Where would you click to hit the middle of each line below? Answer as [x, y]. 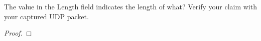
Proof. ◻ [18, 33]
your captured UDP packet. [46, 16]
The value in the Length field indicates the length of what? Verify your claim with [130, 6]
